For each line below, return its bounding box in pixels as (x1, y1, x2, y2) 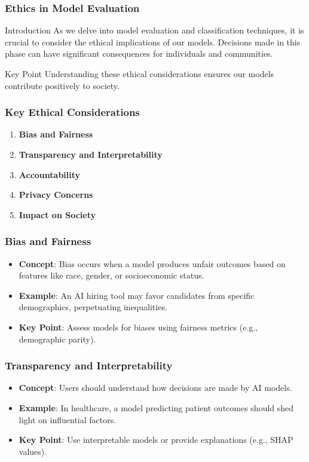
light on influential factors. (19, 413, 117, 426)
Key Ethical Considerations (5, 105, 140, 120)
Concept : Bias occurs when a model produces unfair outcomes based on (19, 257, 286, 270)
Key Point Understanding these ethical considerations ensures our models (5, 68, 274, 79)
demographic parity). (19, 332, 96, 345)
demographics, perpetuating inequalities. (19, 301, 167, 313)
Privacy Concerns (19, 188, 93, 201)
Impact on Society (19, 208, 96, 221)
